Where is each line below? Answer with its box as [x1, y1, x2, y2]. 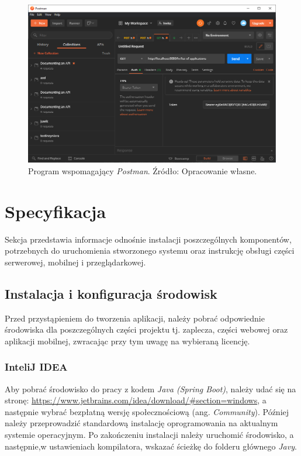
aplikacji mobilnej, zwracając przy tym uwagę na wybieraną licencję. [5, 334, 250, 347]
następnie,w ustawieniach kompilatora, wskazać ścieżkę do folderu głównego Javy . [5, 440, 297, 452]
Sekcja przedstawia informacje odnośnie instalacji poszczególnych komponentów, [5, 233, 292, 245]
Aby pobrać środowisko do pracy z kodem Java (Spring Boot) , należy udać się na [5, 382, 296, 395]
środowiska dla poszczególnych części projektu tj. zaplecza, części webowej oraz [5, 323, 288, 336]
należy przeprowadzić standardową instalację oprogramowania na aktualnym [5, 417, 278, 429]
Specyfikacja [5, 199, 106, 223]
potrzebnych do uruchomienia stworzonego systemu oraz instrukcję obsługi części [5, 244, 295, 257]
